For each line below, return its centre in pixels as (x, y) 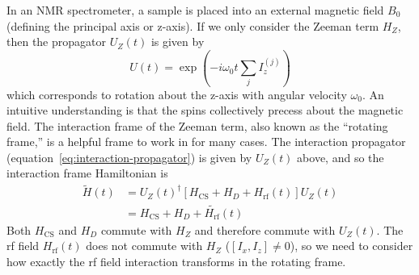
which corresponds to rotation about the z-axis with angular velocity (177, 94)
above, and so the (341, 157)
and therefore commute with (265, 229)
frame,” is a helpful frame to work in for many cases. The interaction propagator (206, 142)
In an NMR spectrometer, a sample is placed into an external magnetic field (195, 10)
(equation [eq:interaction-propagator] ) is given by (129, 157)
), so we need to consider (351, 246)
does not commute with (144, 246)
